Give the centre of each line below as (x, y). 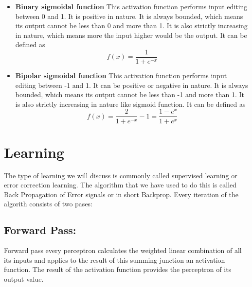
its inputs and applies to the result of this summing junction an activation (115, 260)
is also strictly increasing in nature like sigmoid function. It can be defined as (130, 104)
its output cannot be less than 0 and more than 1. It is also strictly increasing (131, 25)
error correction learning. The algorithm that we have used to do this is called (120, 185)
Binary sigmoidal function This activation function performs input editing (131, 6)
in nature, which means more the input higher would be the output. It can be (131, 35)
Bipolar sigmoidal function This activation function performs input (121, 76)
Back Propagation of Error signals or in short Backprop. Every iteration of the (121, 194)
